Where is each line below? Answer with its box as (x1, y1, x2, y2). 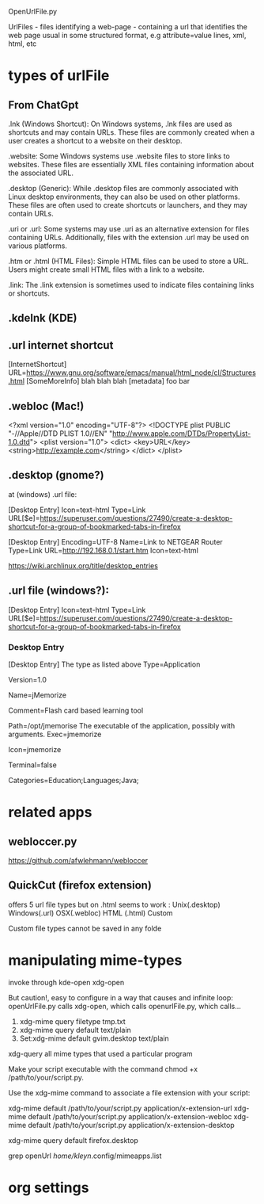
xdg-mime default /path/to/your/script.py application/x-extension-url (8, 1103, 232, 1113)
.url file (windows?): (8, 584, 109, 598)
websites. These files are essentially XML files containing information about (8, 160, 255, 169)
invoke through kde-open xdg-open (8, 977, 125, 987)
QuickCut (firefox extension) (8, 879, 153, 892)
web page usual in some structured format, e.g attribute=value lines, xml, (8, 31, 247, 40)
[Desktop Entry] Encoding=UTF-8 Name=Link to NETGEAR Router (8, 537, 223, 546)
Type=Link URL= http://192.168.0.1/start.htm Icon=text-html (8, 545, 199, 555)
